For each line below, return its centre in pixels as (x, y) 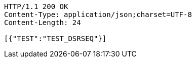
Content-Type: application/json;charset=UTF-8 (98, 14)
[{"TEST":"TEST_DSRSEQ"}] (55, 38)
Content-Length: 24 (43, 22)
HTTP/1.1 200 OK (36, 6)
